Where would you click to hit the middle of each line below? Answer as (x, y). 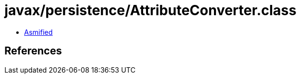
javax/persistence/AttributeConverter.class (150, 10)
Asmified (39, 32)
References (33, 51)
